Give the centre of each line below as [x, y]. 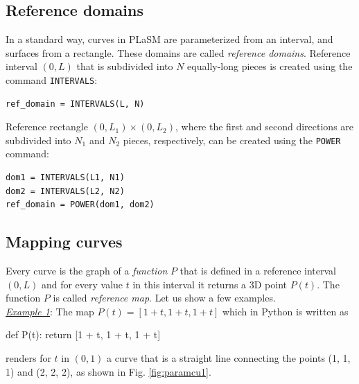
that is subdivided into [125, 66]
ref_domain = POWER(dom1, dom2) [80, 205]
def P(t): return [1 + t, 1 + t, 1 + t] [83, 334]
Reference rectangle [47, 126]
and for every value [82, 284]
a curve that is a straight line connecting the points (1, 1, [229, 358]
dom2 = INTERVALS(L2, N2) [65, 191]
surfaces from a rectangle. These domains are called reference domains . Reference [178, 52]
